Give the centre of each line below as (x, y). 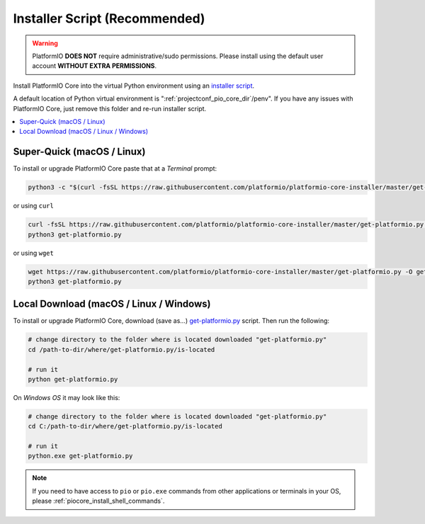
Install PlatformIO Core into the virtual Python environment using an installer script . (134, 86)
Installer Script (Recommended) (109, 18)
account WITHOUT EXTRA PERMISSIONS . (95, 66)
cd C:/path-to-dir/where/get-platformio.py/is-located (125, 426)
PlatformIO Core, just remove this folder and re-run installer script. (110, 108)
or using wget (34, 253)
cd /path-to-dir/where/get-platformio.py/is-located (121, 349)
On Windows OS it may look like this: (67, 397)
